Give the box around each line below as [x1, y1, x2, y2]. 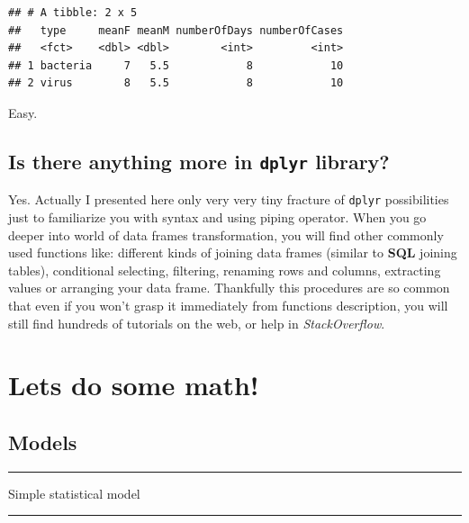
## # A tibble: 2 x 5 [8, 6, 138, 19]
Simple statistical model [8, 483, 140, 502]
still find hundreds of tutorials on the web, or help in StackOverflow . [8, 313, 385, 332]
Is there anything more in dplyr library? [8, 147, 390, 175]
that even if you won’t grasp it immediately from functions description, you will [8, 295, 448, 314]
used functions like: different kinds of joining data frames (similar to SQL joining [8, 243, 457, 262]
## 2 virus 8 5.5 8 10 [8, 77, 344, 90]
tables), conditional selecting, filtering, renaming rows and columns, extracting [8, 260, 441, 279]
